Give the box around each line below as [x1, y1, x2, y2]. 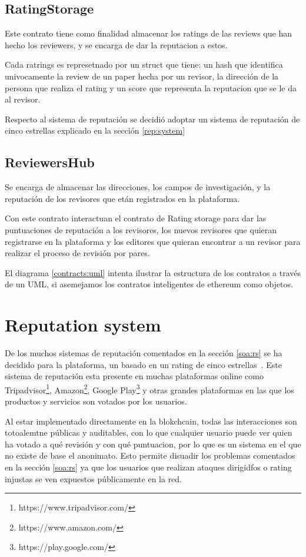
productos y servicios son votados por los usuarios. [5, 395, 187, 407]
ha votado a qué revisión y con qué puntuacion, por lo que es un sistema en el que [5, 437, 301, 450]
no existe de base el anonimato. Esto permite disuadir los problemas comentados [5, 449, 295, 462]
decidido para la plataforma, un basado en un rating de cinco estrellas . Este [5, 358, 282, 370]
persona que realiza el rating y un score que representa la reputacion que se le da [5, 81, 297, 94]
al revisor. [5, 93, 41, 105]
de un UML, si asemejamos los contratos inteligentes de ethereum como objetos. [5, 278, 293, 290]
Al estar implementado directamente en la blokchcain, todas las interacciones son [5, 415, 297, 427]
